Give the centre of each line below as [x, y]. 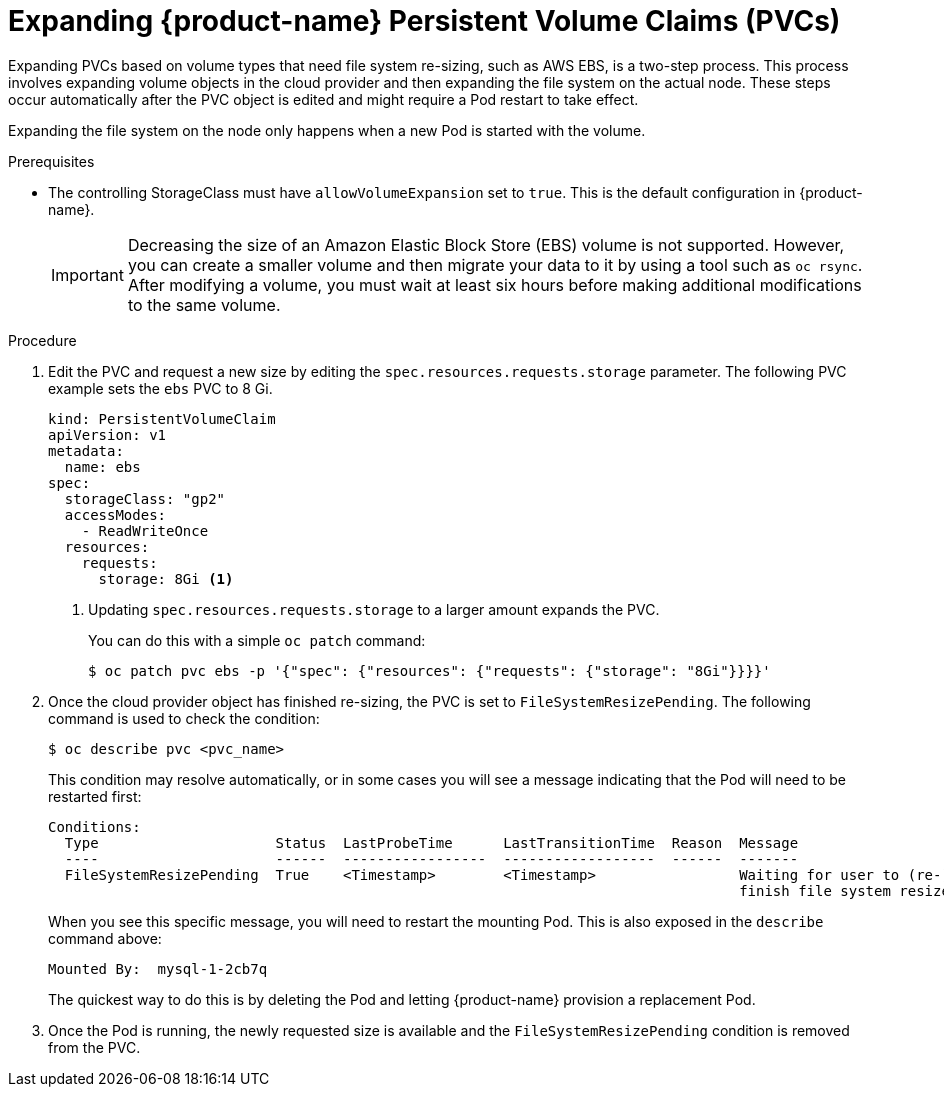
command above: [105, 938]
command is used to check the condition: [184, 718]
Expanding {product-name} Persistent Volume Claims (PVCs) [424, 21]
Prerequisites [51, 161]
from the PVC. [94, 1047]
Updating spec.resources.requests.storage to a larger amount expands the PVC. [374, 609]
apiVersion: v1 [107, 434]
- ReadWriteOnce [145, 530]
